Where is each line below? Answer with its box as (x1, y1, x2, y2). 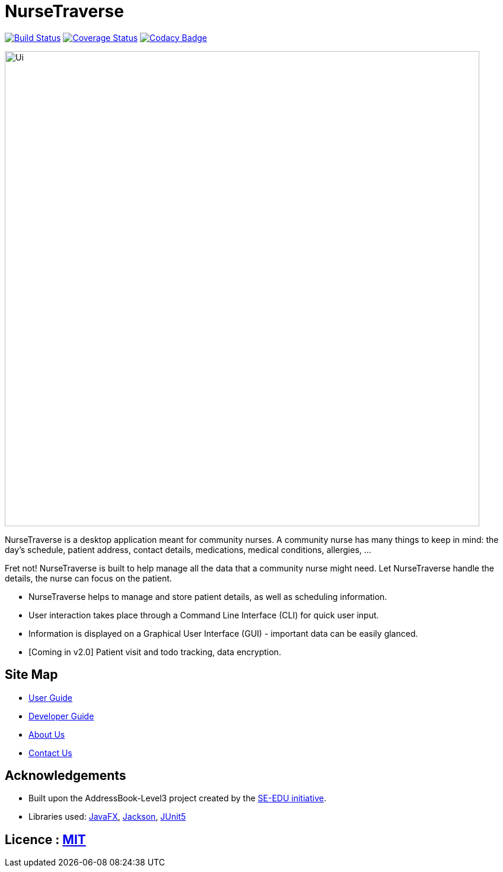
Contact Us (28, 747, 72, 758)
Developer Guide (28, 710, 94, 721)
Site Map (5, 667, 58, 683)
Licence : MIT (5, 832, 86, 847)
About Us (28, 729, 65, 740)
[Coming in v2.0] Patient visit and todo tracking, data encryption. (28, 646, 281, 657)
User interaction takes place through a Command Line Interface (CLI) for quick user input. (28, 609, 379, 620)
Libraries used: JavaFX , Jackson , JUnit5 (28, 811, 186, 822)
